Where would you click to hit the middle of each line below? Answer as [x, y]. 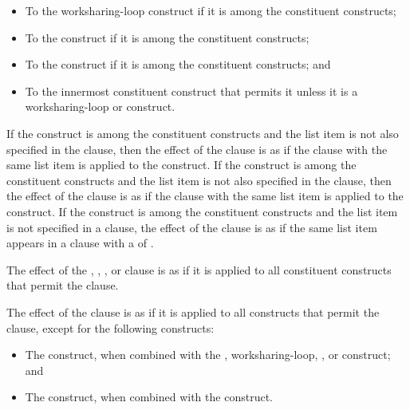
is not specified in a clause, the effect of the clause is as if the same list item [192, 227]
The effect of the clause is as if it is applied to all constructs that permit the [193, 311]
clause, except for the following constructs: [110, 327]
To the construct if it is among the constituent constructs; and [178, 64]
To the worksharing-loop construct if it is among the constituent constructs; [211, 10]
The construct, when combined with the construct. [149, 397]
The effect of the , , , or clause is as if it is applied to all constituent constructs [199, 269]
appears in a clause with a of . [80, 243]
